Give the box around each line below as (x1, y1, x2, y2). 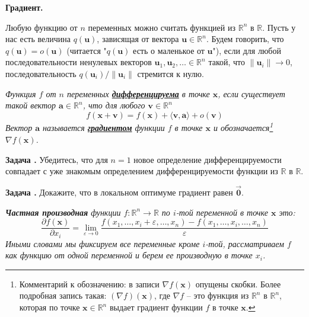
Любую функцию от (5, 21, 78, 33)
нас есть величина (5, 33, 71, 45)
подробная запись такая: (19, 289, 107, 302)
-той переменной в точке (176, 206, 268, 218)
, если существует (218, 87, 285, 100)
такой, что (208, 56, 245, 68)
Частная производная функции (5, 206, 121, 218)
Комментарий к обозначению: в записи (19, 277, 160, 290)
